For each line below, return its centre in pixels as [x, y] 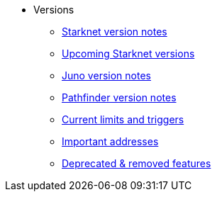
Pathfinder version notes [119, 97]
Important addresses [110, 141]
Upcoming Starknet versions [128, 54]
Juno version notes [106, 75]
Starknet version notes [115, 32]
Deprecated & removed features [137, 163]
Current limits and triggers [123, 119]
